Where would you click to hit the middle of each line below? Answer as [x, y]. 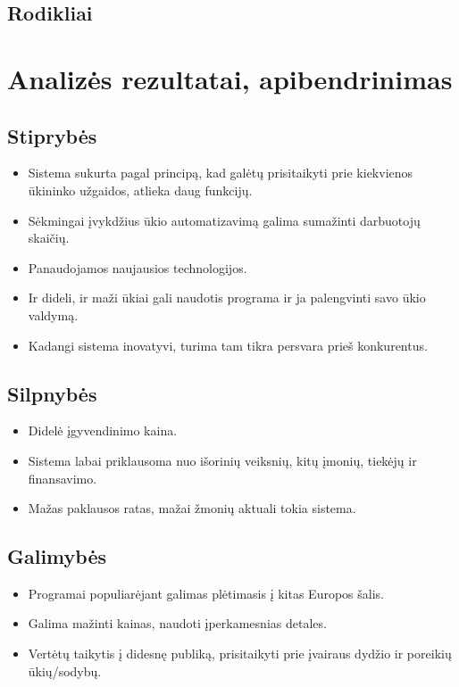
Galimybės [57, 556]
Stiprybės [52, 135]
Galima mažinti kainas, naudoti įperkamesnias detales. [177, 623]
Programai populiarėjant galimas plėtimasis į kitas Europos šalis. [206, 593]
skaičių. [49, 238]
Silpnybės [52, 393]
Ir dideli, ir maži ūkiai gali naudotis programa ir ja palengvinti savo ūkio [227, 298]
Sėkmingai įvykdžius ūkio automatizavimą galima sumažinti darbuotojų [224, 220]
